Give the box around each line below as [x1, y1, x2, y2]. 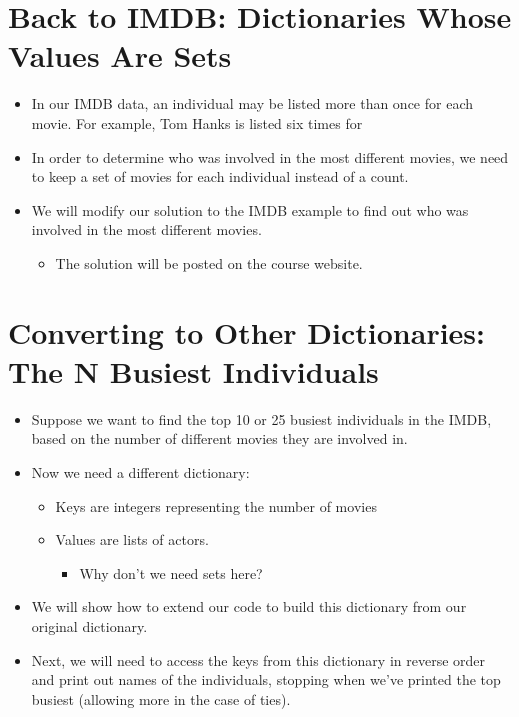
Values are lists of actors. [55, 529, 209, 550]
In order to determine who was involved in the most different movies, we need [31, 146, 509, 167]
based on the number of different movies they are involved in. [31, 428, 408, 449]
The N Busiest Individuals [8, 350, 379, 391]
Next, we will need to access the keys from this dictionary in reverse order [31, 649, 486, 670]
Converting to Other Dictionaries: [8, 311, 485, 352]
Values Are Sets [8, 35, 232, 76]
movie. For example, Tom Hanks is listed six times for [31, 112, 363, 133]
